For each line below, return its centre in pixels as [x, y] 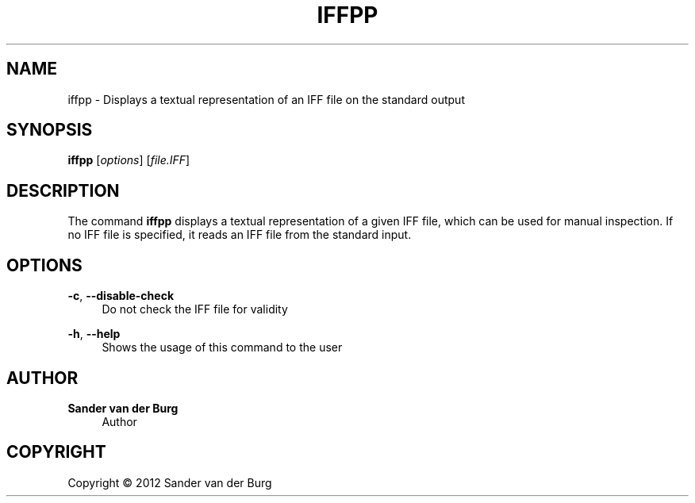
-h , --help [94, 334]
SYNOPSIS [50, 130]
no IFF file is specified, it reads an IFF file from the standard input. [240, 235]
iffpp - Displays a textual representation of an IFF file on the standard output [266, 99]
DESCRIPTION [63, 190]
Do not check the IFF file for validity [195, 309]
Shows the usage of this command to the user [222, 347]
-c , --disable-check [121, 296]
